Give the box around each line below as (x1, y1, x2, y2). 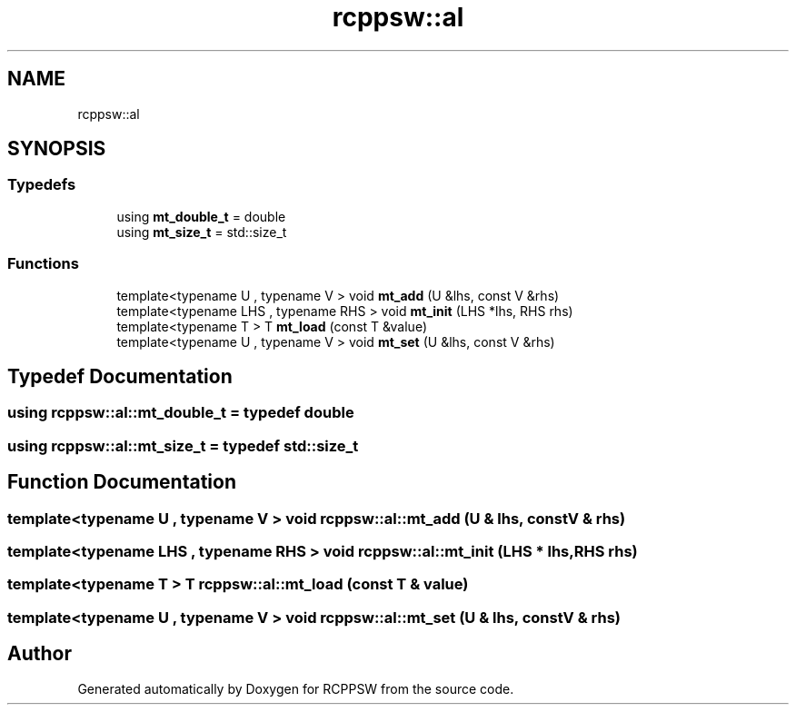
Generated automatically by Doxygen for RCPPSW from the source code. (77, 680, 514, 697)
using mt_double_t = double (116, 208, 286, 224)
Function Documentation (7, 470, 236, 494)
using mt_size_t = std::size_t (116, 223, 287, 240)
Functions (7, 254, 79, 273)
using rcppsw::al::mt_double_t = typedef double (7, 403, 354, 422)
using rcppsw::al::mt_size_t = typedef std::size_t (7, 436, 359, 455)
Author (7, 642, 72, 666)
